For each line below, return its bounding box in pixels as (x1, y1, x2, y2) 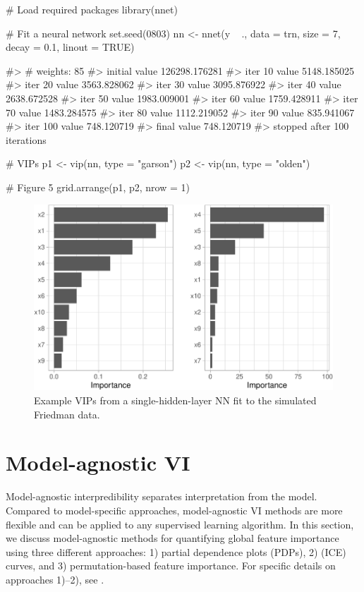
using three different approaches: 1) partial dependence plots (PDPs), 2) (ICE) (6, 544, 346, 559)
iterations (6, 132, 47, 147)
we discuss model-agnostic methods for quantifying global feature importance (6, 531, 339, 545)
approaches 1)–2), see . (6, 572, 104, 586)
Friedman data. (34, 406, 100, 421)
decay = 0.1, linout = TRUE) (6, 40, 135, 54)
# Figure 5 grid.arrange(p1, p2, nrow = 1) (6, 179, 190, 194)
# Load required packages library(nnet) (6, 2, 178, 16)
